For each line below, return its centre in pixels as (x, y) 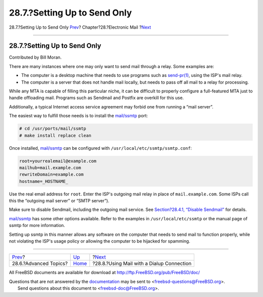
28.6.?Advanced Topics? (40, 263)
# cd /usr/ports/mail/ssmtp (53, 129)
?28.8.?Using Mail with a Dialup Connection (142, 263)
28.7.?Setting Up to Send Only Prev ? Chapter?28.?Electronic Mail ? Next (80, 27)
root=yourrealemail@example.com (58, 161)
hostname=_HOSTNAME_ (44, 181)
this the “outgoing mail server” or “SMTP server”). (59, 201)
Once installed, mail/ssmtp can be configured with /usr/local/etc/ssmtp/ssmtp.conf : (100, 148)
